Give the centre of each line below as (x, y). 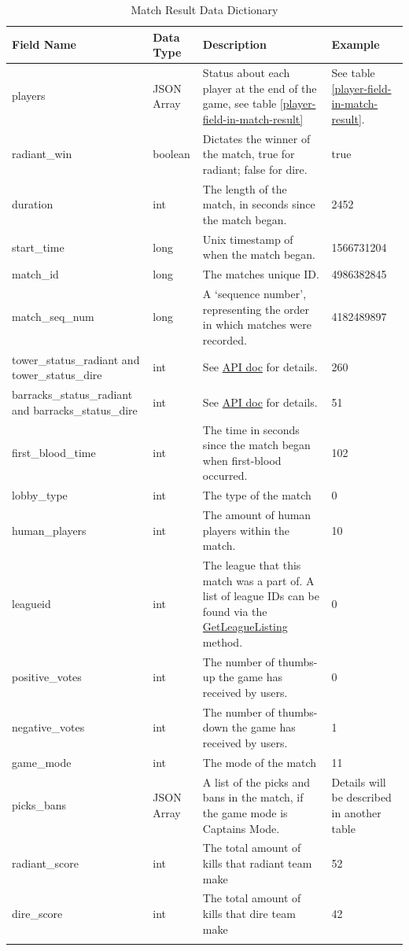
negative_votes (48, 727)
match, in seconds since (259, 204)
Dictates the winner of (256, 138)
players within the (246, 530)
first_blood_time (54, 452)
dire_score (37, 913)
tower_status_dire (57, 375)
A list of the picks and (256, 781)
